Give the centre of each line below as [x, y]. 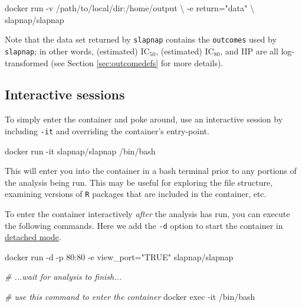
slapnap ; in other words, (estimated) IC [77, 51]
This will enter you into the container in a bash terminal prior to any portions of [151, 171]
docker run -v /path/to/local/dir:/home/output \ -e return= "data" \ [129, 8]
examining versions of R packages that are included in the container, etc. [136, 194]
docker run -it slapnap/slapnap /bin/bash [80, 151]
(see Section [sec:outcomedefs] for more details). [137, 62]
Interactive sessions [65, 94]
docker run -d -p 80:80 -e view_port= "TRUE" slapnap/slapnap [119, 256]
